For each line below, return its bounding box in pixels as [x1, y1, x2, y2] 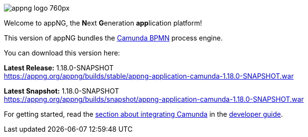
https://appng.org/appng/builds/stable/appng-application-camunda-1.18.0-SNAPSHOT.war [4, 72, 294, 80]
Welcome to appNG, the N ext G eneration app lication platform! [4, 19, 202, 27]
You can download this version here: [4, 49, 120, 57]
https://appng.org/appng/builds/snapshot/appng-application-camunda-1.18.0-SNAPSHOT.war [4, 95, 304, 103]
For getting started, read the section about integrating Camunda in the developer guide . [4, 110, 283, 118]
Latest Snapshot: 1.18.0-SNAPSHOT [4, 87, 119, 95]
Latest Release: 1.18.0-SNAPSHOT [4, 64, 114, 72]
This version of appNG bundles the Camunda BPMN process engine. [4, 34, 223, 42]
